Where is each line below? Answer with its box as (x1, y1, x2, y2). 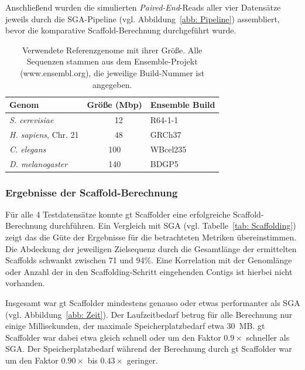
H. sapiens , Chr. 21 (9, 128, 79, 140)
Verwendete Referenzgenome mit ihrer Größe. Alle (22, 43, 203, 56)
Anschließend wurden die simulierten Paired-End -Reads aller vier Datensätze (5, 1, 281, 13)
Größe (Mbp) (87, 99, 142, 111)
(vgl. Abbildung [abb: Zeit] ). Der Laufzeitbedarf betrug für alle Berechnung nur (5, 308, 293, 320)
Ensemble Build (150, 99, 215, 111)
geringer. (126, 354, 158, 366)
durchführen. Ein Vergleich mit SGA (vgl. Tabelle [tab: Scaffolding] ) (50, 219, 296, 232)
